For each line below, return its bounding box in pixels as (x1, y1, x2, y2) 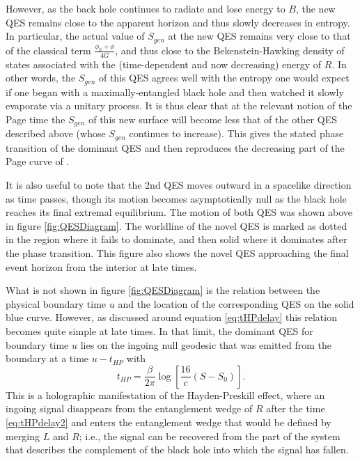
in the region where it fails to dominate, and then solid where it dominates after (6, 232, 347, 247)
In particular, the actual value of (6, 29, 145, 43)
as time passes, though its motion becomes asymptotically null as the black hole (6, 191, 347, 205)
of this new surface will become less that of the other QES (88, 111, 337, 126)
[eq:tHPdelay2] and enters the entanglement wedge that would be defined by (6, 414, 331, 429)
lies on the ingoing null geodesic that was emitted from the (80, 337, 331, 352)
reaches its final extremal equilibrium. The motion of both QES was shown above (6, 205, 353, 219)
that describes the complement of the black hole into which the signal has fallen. (6, 442, 349, 457)
